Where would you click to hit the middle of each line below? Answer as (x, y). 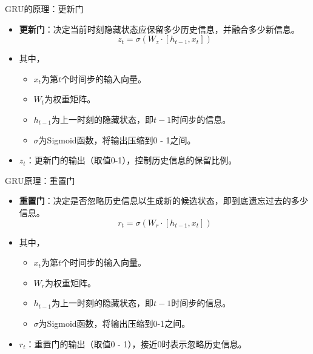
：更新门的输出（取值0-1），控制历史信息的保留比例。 (131, 160)
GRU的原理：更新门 (44, 8)
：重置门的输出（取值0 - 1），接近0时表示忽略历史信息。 (136, 343)
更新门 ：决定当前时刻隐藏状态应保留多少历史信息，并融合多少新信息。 (159, 29)
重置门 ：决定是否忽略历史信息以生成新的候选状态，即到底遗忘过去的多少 (163, 201)
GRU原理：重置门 (40, 180)
